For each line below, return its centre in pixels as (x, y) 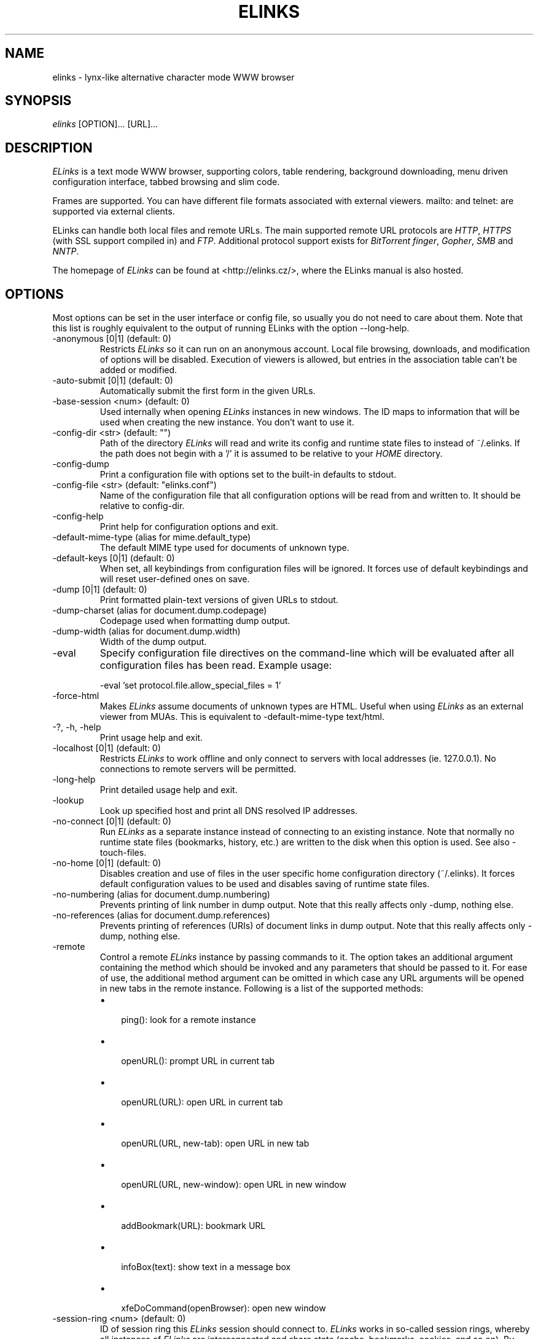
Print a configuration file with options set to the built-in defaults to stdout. (248, 475)
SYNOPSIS (38, 101)
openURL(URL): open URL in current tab (202, 1102)
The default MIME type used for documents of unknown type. (224, 548)
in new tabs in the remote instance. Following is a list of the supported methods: (262, 989)
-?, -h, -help (77, 727)
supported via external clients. (114, 211)
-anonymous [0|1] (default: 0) (112, 339)
